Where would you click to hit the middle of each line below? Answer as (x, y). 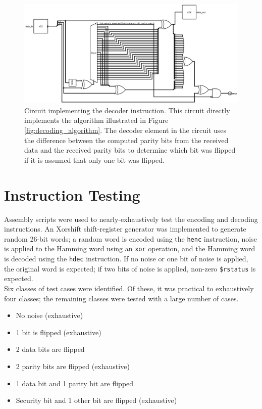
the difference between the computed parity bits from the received (126, 140)
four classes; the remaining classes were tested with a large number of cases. (121, 298)
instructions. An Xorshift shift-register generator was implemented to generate (125, 229)
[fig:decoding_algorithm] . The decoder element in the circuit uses (125, 130)
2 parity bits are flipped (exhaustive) (73, 366)
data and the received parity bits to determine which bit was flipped (130, 150)
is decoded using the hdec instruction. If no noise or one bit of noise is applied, (126, 259)
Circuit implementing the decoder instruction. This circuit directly (127, 110)
